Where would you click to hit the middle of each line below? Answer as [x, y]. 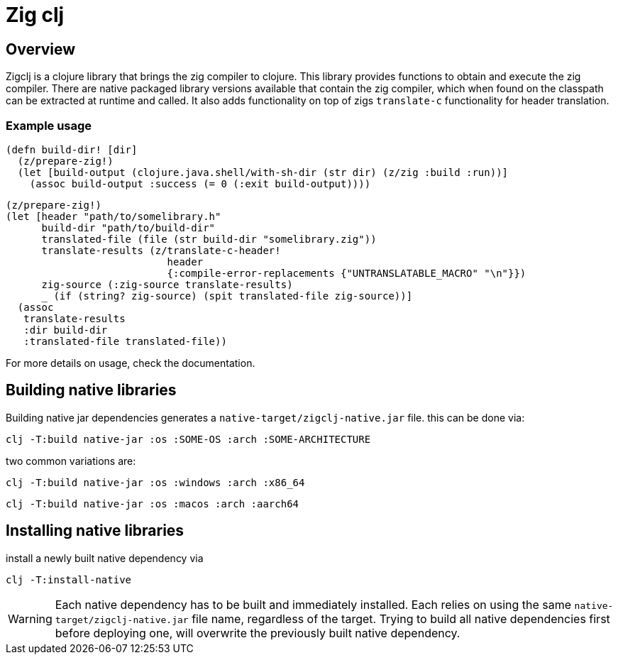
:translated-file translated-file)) [125, 341]
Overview [41, 49]
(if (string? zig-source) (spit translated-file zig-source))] [233, 296]
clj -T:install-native [69, 579]
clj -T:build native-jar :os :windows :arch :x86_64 [155, 482]
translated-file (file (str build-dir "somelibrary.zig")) [209, 239]
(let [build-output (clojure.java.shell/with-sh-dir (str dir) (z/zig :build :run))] [263, 172]
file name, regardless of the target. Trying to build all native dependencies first [401, 618]
